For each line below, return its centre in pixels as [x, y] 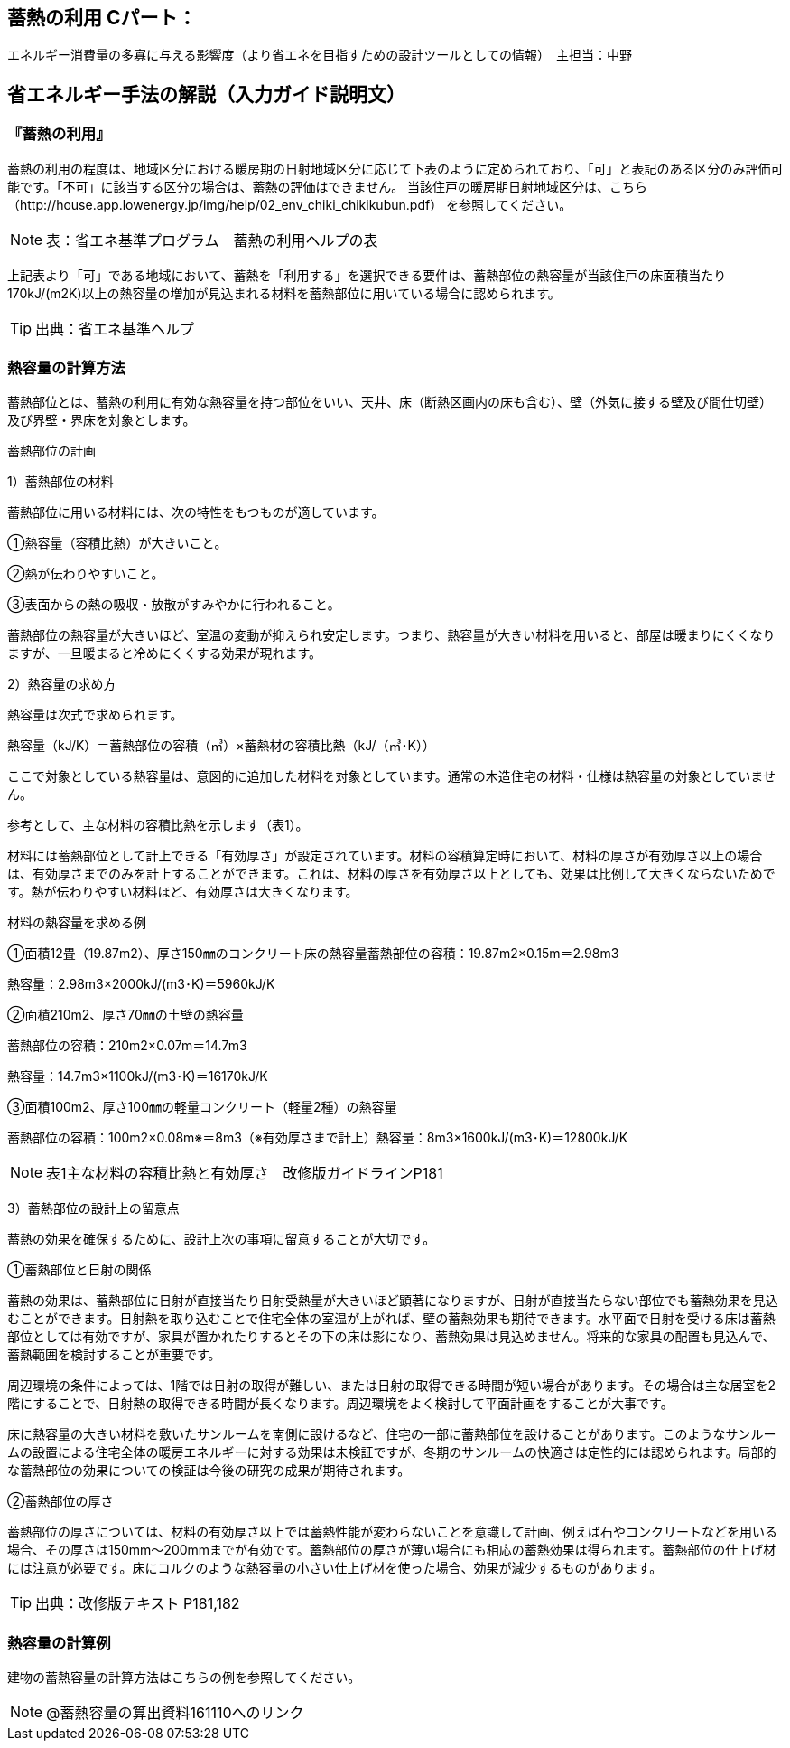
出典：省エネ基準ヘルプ [115, 329]
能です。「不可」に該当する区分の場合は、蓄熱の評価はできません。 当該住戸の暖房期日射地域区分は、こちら [328, 186]
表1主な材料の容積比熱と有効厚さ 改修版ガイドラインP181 [245, 1174]
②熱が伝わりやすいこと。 [86, 574]
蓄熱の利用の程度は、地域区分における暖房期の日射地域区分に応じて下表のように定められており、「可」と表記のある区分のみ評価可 [395, 168]
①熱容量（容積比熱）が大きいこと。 [117, 543]
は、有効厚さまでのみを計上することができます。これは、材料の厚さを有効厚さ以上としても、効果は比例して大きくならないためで [391, 874]
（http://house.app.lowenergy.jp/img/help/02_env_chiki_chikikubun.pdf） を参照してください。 [290, 204]
